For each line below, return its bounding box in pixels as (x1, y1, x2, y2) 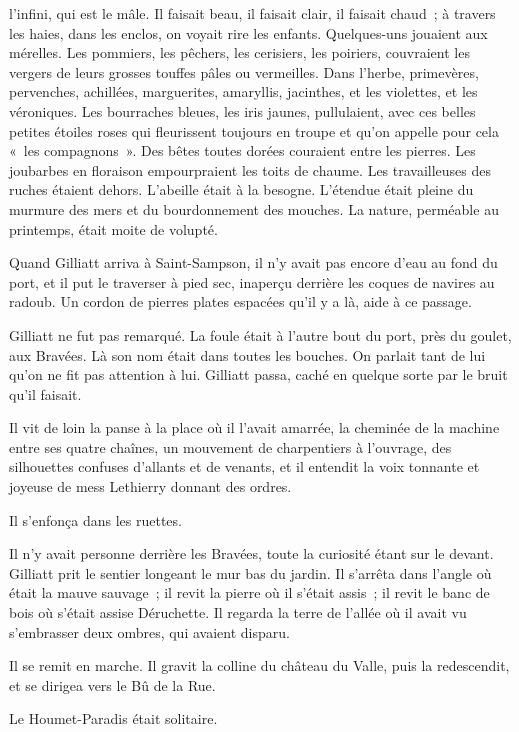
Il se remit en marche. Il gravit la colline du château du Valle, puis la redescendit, (9, 655, 510, 676)
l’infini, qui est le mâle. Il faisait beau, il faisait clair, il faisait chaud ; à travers (9, 3, 496, 23)
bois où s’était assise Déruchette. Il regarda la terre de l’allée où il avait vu (9, 602, 467, 623)
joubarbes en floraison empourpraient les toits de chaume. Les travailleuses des (9, 159, 492, 180)
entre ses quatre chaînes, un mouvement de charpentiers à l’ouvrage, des (9, 436, 452, 457)
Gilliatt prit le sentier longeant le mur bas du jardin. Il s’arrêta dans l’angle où (9, 562, 492, 583)
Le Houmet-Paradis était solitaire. (9, 708, 218, 729)
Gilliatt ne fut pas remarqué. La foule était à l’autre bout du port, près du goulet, (9, 324, 512, 345)
